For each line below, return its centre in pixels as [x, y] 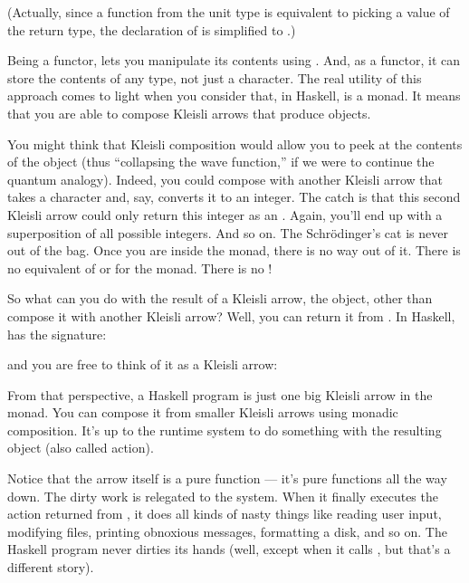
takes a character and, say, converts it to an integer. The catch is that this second [234, 197]
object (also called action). [81, 448]
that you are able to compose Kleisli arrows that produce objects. [189, 113]
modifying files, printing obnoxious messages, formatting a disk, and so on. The [227, 531]
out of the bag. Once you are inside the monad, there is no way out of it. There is [234, 250]
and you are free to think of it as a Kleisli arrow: [143, 364]
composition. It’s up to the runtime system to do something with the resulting [225, 430]
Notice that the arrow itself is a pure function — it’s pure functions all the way [227, 478]
